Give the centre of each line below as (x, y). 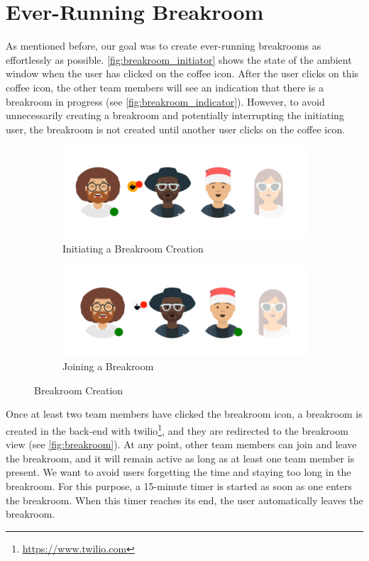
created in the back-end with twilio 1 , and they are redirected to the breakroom (177, 429)
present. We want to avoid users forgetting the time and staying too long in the (178, 472)
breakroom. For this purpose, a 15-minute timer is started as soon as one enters (179, 485)
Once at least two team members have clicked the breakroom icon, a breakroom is (184, 414)
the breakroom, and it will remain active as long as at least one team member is (180, 458)
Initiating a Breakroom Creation (133, 248)
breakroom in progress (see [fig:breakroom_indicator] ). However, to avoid (165, 101)
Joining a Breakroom (108, 366)
